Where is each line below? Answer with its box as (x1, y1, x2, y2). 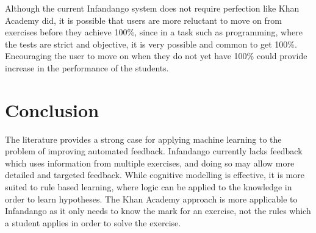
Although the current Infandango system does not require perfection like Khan (5, 2, 300, 14)
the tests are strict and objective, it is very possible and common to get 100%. (5, 37, 297, 50)
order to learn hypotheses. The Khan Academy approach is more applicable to (5, 192, 298, 205)
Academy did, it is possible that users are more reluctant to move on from (5, 13, 282, 26)
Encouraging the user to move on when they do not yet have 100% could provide (5, 49, 307, 62)
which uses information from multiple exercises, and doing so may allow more (5, 156, 295, 169)
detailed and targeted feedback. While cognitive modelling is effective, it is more (5, 168, 304, 181)
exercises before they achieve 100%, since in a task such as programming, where (5, 26, 303, 38)
